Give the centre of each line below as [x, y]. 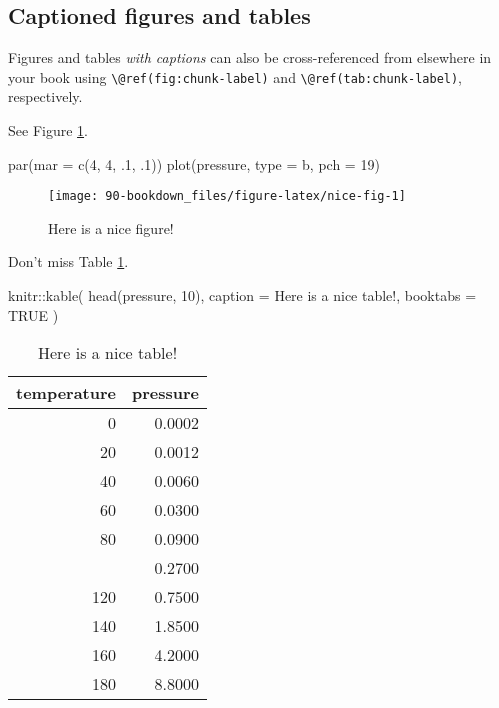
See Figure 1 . [48, 130]
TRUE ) [33, 314]
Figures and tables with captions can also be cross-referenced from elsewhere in [250, 57]
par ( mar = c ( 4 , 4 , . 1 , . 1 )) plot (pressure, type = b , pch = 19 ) [194, 163]
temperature [66, 393]
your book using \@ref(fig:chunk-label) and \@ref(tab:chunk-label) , [235, 76]
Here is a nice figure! [111, 227]
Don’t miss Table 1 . [68, 261]
